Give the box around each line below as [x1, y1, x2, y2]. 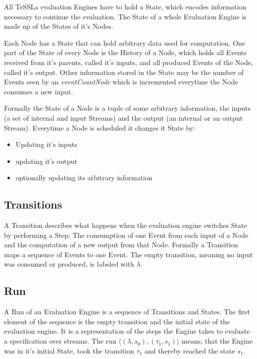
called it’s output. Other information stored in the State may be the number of [4, 67, 244, 77]
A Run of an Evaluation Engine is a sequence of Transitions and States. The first [4, 306, 250, 317]
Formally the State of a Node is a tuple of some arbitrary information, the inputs [4, 103, 251, 113]
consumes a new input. [4, 86, 73, 96]
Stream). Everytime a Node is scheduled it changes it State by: [4, 122, 195, 133]
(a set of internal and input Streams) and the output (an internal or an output [4, 112, 243, 123]
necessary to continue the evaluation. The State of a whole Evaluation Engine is [4, 11, 247, 21]
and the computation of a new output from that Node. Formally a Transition [4, 239, 238, 250]
